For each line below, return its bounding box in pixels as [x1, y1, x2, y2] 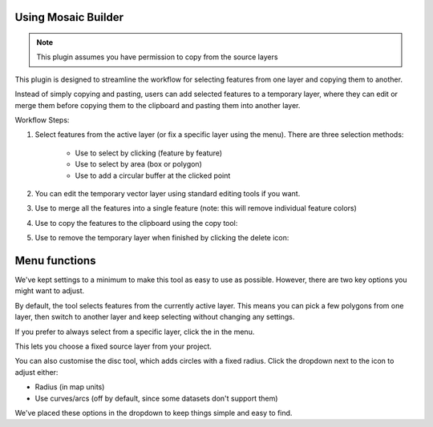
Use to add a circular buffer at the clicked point [75, 171, 231, 180]
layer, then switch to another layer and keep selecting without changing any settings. [14, 312, 295, 322]
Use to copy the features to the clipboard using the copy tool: [34, 218, 238, 228]
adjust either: [14, 367, 59, 377]
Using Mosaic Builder [14, 10, 124, 24]
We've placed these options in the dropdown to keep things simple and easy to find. [14, 408, 293, 417]
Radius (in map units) [34, 382, 105, 392]
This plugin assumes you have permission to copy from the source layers [36, 52, 278, 62]
